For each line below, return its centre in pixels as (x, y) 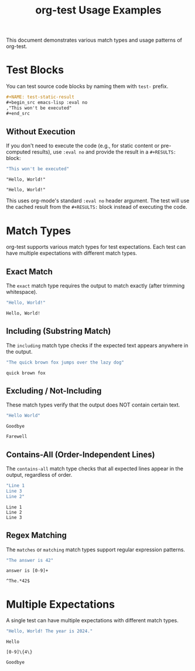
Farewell (17, 437)
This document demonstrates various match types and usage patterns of (94, 40)
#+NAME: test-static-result (40, 97)
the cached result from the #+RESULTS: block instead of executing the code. (97, 207)
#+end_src (18, 113)
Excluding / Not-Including (54, 391)
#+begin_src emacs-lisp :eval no (47, 103)
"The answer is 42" (30, 560)
